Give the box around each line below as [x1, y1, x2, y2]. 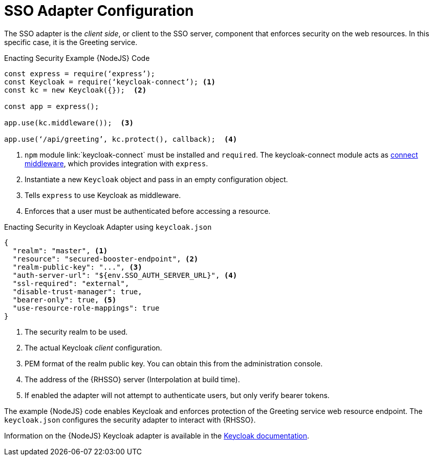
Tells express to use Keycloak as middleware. [25, 190, 181, 200]
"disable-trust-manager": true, [12, 287, 142, 296]
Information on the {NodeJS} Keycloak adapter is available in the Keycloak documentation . [4, 431, 310, 440]
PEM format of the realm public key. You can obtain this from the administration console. [25, 359, 323, 368]
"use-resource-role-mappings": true [12, 303, 160, 312]
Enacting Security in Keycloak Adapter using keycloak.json [4, 222, 212, 231]
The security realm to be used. [25, 327, 128, 336]
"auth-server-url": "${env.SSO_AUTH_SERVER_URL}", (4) [12, 271, 237, 279]
